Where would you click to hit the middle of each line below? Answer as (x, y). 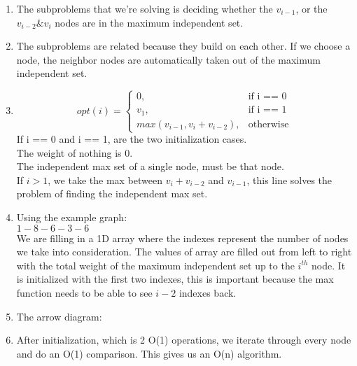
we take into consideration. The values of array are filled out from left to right (184, 252)
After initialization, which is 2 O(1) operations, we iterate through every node (184, 340)
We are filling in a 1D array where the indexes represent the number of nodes (182, 238)
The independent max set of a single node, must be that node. (150, 166)
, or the (311, 8)
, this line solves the (289, 180)
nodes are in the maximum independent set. (149, 22)
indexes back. (208, 292)
